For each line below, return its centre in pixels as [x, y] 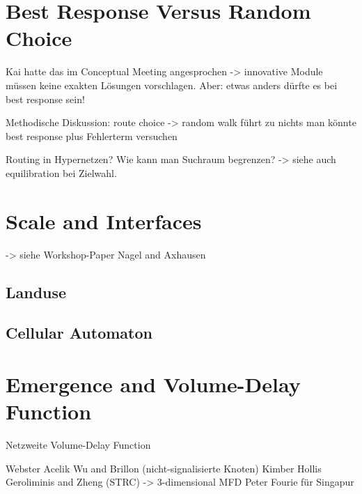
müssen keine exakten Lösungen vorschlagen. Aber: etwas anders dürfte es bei [172, 85]
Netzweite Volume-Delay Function [78, 445]
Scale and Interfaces [104, 221]
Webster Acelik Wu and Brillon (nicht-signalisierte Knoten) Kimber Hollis [164, 468]
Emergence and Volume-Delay [153, 384]
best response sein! [45, 99]
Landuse [36, 292]
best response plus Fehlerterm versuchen [92, 136]
